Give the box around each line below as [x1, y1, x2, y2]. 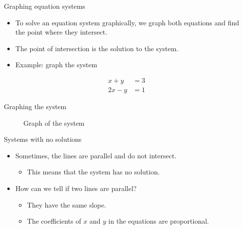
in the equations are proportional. [108, 216, 209, 226]
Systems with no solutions [4, 134, 82, 144]
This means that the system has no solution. [27, 167, 160, 177]
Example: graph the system [15, 59, 97, 70]
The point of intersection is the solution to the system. [15, 43, 179, 53]
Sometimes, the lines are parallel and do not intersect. [15, 150, 177, 160]
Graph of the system [23, 117, 85, 128]
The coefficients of [27, 216, 81, 226]
